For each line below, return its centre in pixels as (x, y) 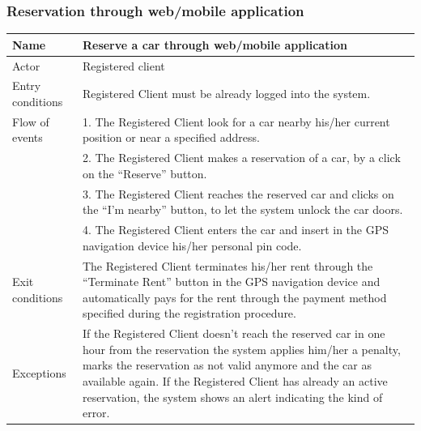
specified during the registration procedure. (189, 313)
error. (96, 413)
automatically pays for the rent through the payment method (234, 297)
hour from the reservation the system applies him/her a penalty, (241, 349)
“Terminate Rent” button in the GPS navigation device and (231, 282)
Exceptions (39, 373)
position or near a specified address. (171, 137)
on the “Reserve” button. (145, 173)
